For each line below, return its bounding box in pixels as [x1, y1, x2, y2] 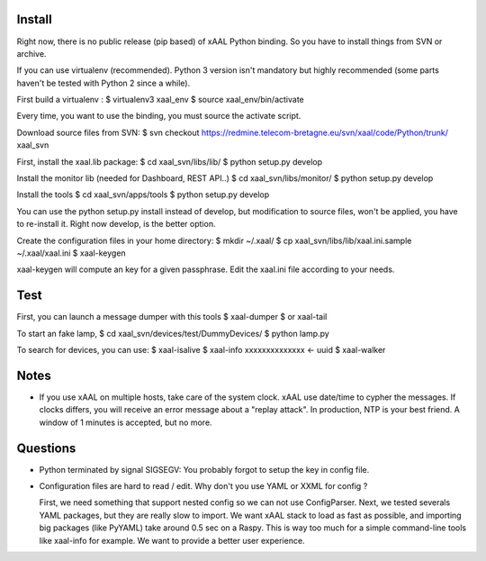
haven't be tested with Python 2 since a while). [16, 77, 191, 88]
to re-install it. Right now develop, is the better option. [16, 219, 216, 230]
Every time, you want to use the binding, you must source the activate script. [16, 111, 301, 122]
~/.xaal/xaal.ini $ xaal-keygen [16, 248, 126, 258]
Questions [16, 440, 76, 456]
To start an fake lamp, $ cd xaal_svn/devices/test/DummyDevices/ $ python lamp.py [16, 328, 330, 339]
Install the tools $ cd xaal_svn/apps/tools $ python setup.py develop [16, 189, 270, 200]
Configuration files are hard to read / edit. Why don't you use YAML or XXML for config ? [39, 481, 368, 492]
